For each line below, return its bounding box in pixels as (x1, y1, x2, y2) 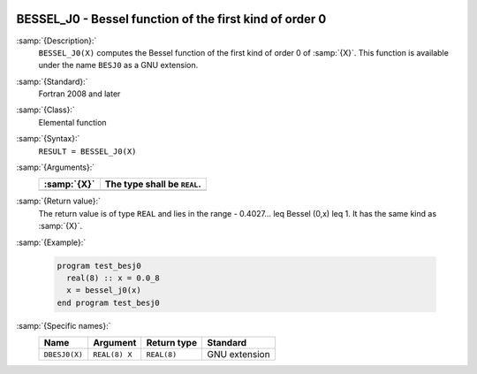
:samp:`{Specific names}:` (16, 320, 111, 331)
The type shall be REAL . (104, 178, 202, 190)
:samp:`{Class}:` (16, 104, 75, 115)
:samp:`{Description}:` (16, 35, 97, 46)
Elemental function (38, 117, 107, 127)
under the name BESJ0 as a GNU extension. (38, 60, 199, 71)
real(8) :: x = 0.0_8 (66, 272, 161, 283)
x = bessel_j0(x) (66, 286, 141, 295)
